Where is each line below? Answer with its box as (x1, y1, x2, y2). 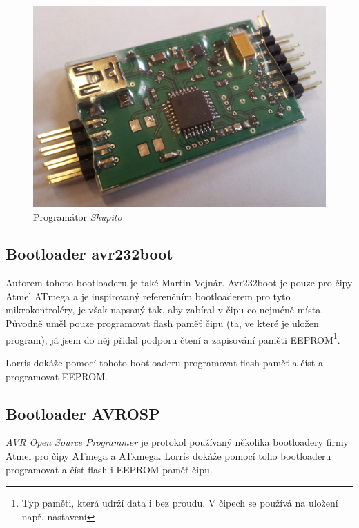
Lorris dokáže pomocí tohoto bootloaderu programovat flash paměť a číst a (6, 355, 323, 369)
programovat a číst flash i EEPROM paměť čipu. (6, 462, 213, 476)
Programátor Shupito (33, 209, 122, 224)
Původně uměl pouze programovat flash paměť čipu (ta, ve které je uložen (6, 316, 319, 331)
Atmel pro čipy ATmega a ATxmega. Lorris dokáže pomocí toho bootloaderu (6, 448, 331, 462)
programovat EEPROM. (6, 369, 108, 383)
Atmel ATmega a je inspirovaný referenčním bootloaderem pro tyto (6, 289, 291, 303)
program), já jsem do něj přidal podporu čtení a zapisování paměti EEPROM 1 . (6, 330, 340, 346)
